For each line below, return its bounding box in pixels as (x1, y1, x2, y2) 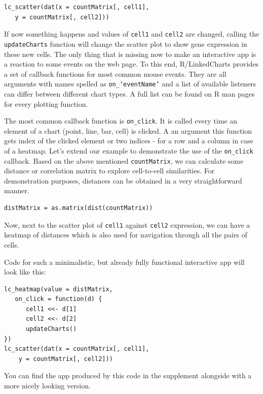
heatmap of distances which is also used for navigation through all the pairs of (4, 229, 247, 240)
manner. (4, 185, 29, 196)
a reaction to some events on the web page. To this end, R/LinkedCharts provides (4, 58, 259, 69)
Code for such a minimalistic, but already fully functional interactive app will (4, 256, 245, 267)
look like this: (4, 266, 46, 277)
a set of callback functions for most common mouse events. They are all (4, 68, 227, 79)
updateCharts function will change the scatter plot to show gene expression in (4, 38, 247, 49)
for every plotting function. (4, 98, 88, 109)
